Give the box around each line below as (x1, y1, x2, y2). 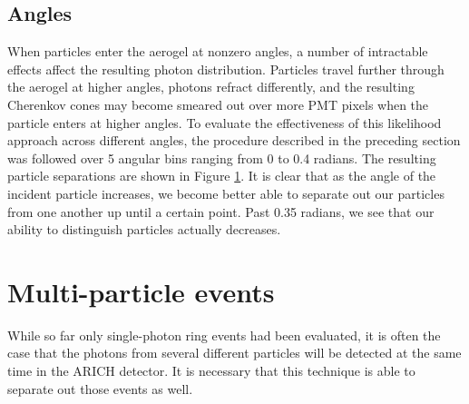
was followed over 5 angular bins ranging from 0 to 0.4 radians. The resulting (7, 148, 436, 167)
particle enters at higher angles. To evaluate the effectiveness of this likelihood (7, 113, 442, 132)
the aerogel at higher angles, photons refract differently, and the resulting (7, 77, 415, 96)
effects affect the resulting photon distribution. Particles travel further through (7, 59, 445, 78)
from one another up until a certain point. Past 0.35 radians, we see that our (7, 202, 435, 221)
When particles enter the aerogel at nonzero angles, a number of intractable (7, 42, 428, 61)
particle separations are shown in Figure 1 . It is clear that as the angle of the (7, 166, 436, 185)
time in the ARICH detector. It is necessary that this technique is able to (7, 361, 415, 380)
